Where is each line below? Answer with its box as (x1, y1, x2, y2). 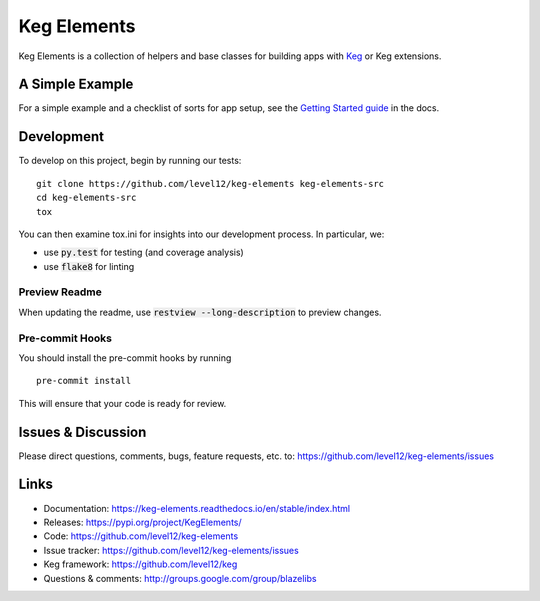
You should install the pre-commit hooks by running (18, 351, 232, 364)
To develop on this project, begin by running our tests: (18, 155, 242, 167)
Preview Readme (18, 285, 102, 299)
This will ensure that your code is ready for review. (18, 397, 227, 409)
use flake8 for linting (43, 260, 135, 272)
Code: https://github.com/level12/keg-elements (43, 530, 239, 542)
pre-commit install (36, 375, 132, 387)
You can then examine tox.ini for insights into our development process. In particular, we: (18, 228, 385, 240)
